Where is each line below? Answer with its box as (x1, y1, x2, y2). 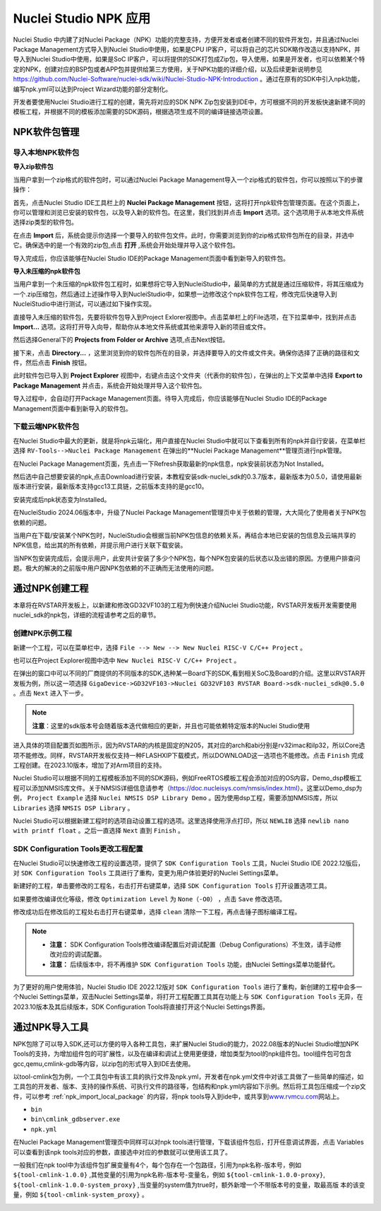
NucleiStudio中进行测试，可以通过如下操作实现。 (13, 300, 155, 308)
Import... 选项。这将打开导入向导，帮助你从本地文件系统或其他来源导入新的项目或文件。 (13, 322, 270, 331)
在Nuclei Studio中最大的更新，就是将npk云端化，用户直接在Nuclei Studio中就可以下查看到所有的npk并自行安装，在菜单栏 (13, 436, 366, 445)
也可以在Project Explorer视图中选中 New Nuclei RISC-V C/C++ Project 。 (13, 656, 241, 665)
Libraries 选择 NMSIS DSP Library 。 (13, 803, 134, 812)
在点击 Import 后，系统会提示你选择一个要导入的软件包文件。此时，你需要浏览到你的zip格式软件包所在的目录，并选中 (13, 230, 354, 240)
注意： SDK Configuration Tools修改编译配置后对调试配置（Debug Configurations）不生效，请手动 (49, 940, 336, 949)
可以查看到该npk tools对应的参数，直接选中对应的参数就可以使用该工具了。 (13, 1147, 232, 1156)
